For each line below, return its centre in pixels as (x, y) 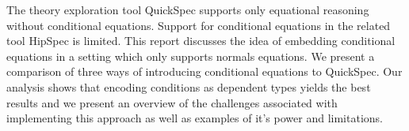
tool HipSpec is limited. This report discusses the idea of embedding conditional (201, 41)
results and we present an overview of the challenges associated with (172, 102)
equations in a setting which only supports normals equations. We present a (191, 56)
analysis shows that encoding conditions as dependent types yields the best (189, 86)
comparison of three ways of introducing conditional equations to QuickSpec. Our (204, 71)
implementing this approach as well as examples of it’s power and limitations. (195, 118)
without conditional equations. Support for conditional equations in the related (199, 25)
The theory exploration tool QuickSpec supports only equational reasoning (188, 9)
